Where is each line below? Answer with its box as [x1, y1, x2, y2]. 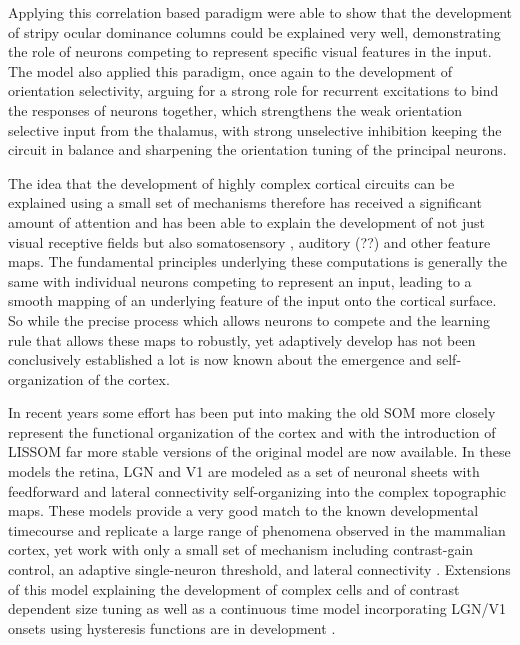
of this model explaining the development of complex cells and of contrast [8, 578, 460, 599]
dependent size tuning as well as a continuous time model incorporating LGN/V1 [8, 598, 507, 619]
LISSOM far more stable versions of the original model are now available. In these [8, 441, 511, 462]
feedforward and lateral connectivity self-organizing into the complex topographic [8, 480, 507, 501]
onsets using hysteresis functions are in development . [8, 617, 336, 638]
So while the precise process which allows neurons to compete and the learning [8, 309, 490, 330]
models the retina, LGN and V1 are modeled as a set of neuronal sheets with [8, 461, 480, 482]
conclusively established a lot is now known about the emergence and [8, 349, 432, 370]
